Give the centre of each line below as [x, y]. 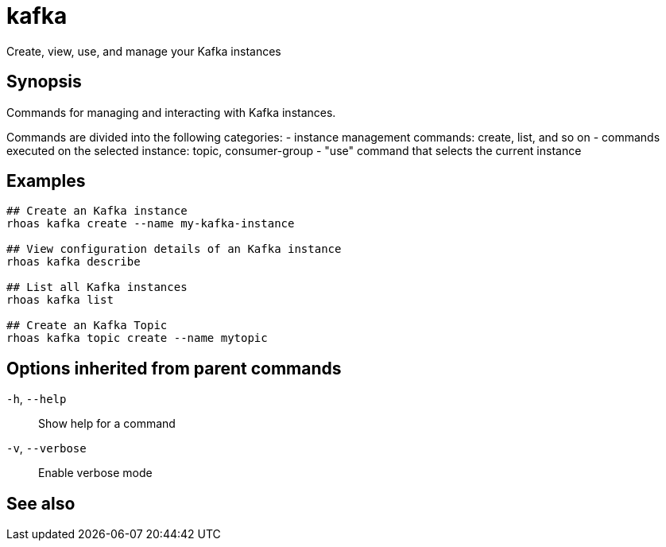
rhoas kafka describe [74, 262]
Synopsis [44, 82]
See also [41, 503]
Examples [46, 181]
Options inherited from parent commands [174, 368]
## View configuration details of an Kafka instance [174, 249]
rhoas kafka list [60, 300]
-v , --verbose [46, 448]
